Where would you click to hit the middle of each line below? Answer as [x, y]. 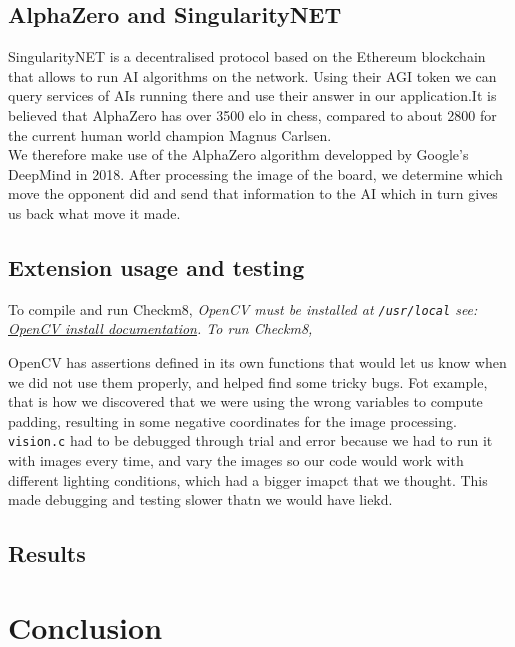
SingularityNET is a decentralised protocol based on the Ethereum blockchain [247, 56]
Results [47, 553]
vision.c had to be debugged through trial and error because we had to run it [250, 440]
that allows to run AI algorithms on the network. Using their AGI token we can [252, 75]
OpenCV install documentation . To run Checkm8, [160, 328]
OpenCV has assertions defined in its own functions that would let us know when [257, 362]
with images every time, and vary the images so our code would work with [236, 460]
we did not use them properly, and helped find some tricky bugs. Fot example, [248, 381]
